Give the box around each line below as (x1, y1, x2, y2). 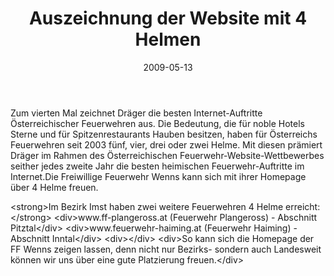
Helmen (134, 28, 202, 51)
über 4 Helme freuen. (10, 181, 99, 193)
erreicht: (285, 200, 321, 212)
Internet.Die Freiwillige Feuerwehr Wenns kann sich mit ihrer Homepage (10, 170, 307, 182)
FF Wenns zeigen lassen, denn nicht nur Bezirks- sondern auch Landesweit (10, 243, 322, 255)
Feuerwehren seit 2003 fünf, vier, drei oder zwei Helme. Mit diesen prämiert (10, 138, 323, 151)
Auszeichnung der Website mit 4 (28, 7, 308, 30)
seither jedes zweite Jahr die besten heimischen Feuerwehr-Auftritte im (10, 160, 305, 172)
